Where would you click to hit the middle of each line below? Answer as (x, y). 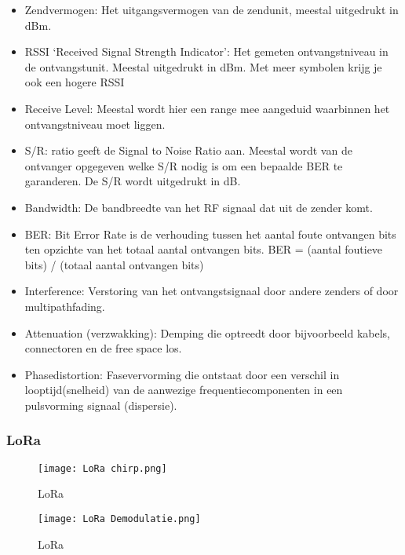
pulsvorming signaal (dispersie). (101, 405)
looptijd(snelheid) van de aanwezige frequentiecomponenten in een (184, 390)
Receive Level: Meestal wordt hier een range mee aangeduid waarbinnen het (207, 108)
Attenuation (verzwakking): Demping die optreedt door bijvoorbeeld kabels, (208, 332)
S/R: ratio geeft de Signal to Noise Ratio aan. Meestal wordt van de (188, 150)
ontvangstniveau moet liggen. (95, 124)
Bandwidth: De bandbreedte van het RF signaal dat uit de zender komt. (199, 207)
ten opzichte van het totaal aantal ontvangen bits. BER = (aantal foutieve (204, 249)
